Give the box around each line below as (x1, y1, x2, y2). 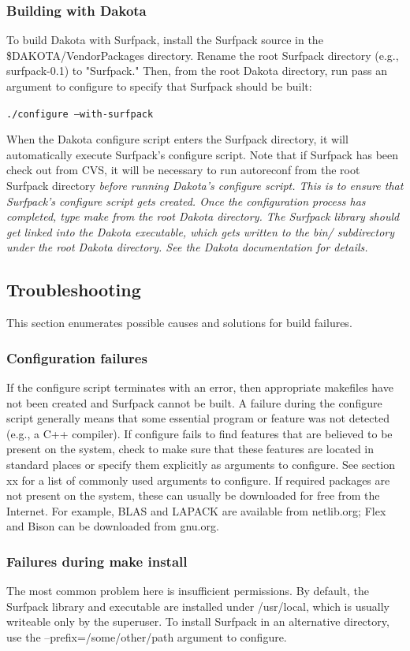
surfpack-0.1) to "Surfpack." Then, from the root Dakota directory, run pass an (6, 62, 387, 79)
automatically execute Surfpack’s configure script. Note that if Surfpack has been (6, 146, 399, 162)
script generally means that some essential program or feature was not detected (6, 410, 389, 426)
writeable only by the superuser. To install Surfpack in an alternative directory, (6, 613, 389, 630)
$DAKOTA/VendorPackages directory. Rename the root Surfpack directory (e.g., (6, 46, 399, 63)
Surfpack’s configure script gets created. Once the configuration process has (6, 192, 366, 209)
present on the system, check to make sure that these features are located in (6, 441, 375, 457)
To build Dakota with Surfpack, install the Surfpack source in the (6, 32, 323, 48)
